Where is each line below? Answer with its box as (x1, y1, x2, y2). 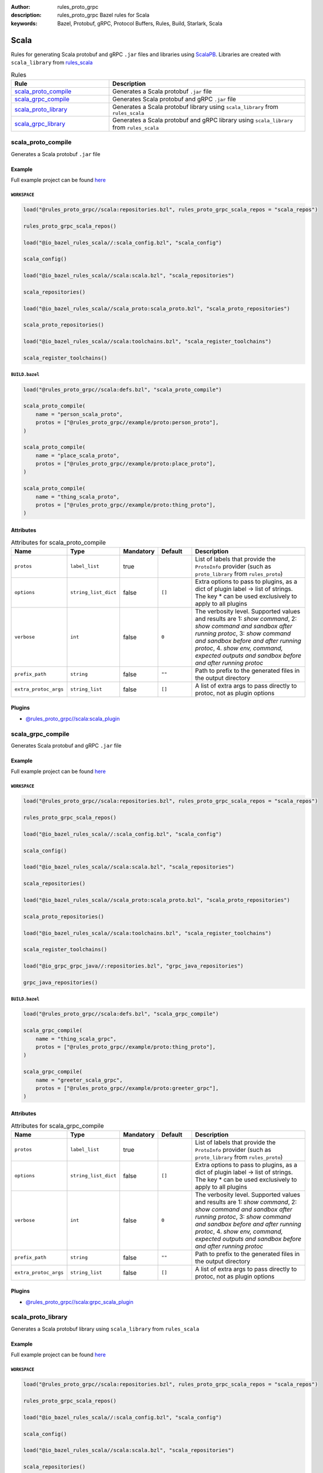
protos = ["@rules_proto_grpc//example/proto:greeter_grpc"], (35, 1085, 219, 1091)
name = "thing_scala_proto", (35, 493, 120, 500)
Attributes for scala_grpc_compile (11, 1121, 104, 1129)
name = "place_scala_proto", (35, 452, 120, 459)
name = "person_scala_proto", (35, 411, 123, 418)
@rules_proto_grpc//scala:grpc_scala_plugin (25, 1298, 134, 1305)
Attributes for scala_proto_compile (11, 538, 106, 546)
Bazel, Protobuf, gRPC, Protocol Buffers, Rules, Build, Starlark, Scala (57, 19, 223, 27)
